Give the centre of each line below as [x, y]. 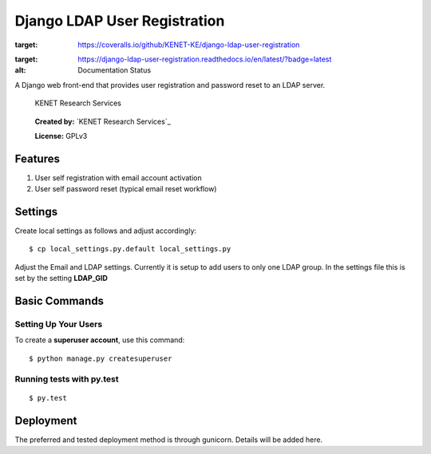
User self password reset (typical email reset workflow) [126, 189]
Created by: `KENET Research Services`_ [103, 121]
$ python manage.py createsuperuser [101, 358]
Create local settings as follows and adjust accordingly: [106, 231]
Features [37, 158]
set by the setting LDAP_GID [61, 278]
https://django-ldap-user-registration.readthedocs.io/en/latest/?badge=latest [205, 59]
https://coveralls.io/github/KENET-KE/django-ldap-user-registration [189, 45]
